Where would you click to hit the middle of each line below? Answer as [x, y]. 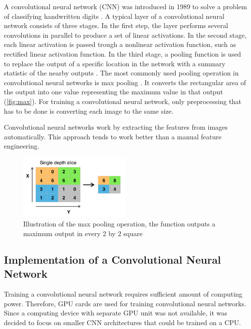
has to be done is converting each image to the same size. [89, 111]
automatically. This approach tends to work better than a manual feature [113, 136]
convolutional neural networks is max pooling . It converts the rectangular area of [125, 82]
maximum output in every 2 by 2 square [83, 233]
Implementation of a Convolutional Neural [112, 259]
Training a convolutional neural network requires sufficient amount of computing [123, 294]
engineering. [22, 146]
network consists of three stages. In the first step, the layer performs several [116, 25]
